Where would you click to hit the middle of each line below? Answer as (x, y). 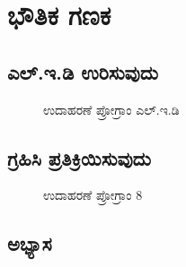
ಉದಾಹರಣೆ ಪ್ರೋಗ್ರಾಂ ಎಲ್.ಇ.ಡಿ (111, 109)
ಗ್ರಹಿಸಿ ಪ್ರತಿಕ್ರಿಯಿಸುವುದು (79, 157)
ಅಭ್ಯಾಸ (30, 243)
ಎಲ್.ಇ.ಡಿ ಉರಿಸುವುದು (83, 71)
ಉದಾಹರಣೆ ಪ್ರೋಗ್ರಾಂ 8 (93, 195)
